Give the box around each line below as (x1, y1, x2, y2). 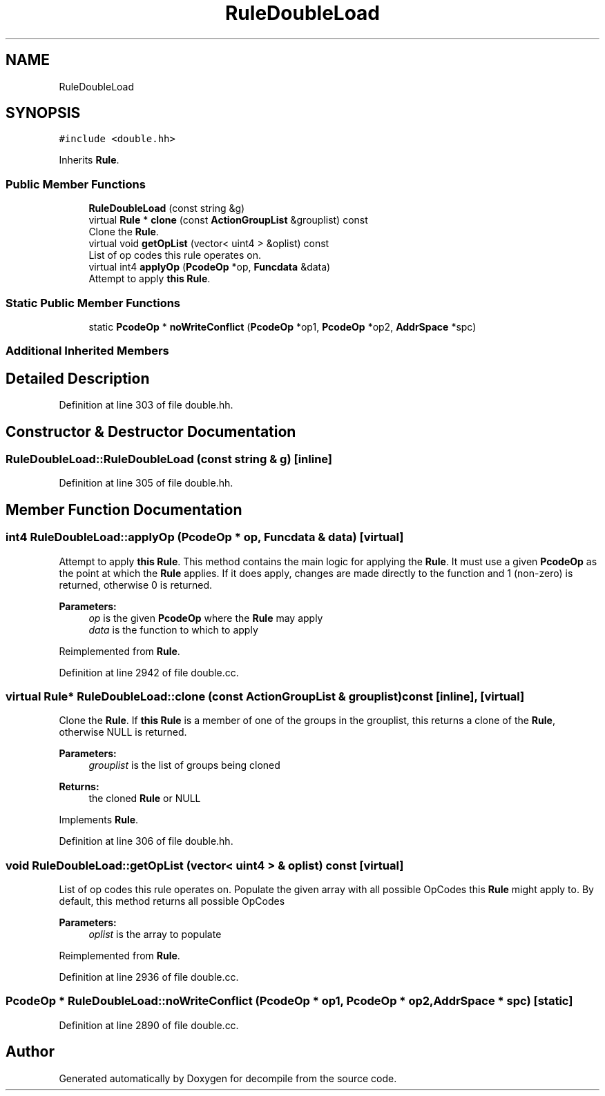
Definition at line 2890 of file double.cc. (59, 1019, 239, 1031)
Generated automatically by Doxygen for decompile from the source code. (59, 1072, 397, 1084)
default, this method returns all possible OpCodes (59, 895, 285, 908)
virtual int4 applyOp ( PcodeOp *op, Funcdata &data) (88, 261, 331, 273)
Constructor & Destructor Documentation (6, 422, 296, 440)
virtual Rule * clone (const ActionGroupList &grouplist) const (88, 214, 368, 226)
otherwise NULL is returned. (59, 726, 187, 738)
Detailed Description (6, 369, 150, 387)
